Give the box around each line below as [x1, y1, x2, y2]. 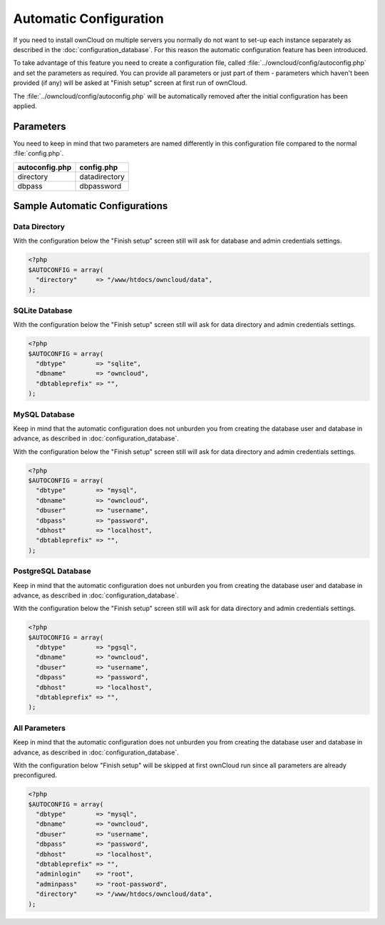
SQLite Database [13, 305, 73, 315]
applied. [13, 101, 37, 110]
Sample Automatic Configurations [13, 200, 168, 212]
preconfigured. [13, 771, 57, 779]
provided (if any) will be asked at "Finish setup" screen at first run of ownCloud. [13, 79, 247, 87]
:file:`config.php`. [13, 149, 64, 158]
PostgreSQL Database [13, 566, 92, 576]
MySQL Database [13, 409, 75, 419]
